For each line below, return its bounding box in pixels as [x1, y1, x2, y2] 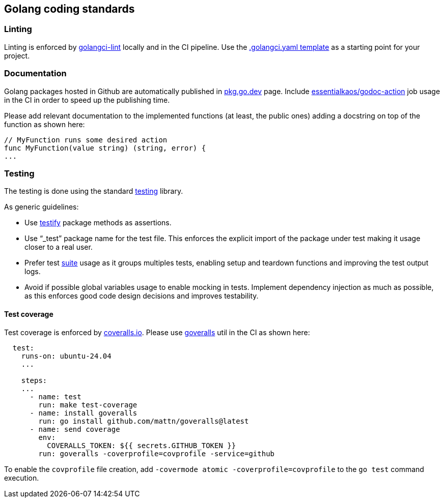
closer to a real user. [24, 243, 93, 252]
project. [4, 51, 30, 60]
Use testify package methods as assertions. [24, 218, 172, 227]
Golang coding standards [4, 3, 135, 15]
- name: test [30, 392, 81, 401]
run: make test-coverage [38, 400, 137, 409]
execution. [4, 473, 39, 482]
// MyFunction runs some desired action [4, 135, 168, 144]
